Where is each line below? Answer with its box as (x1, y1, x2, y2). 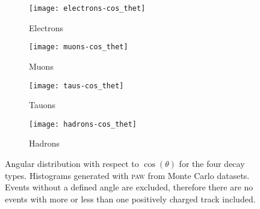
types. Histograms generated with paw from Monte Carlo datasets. (5, 169, 250, 181)
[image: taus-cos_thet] (29, 81, 124, 90)
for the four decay (179, 157, 245, 169)
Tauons (29, 98, 56, 111)
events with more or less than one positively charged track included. (5, 192, 256, 205)
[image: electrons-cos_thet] (29, 4, 146, 13)
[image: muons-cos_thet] (29, 43, 128, 52)
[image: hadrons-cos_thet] (29, 120, 137, 129)
